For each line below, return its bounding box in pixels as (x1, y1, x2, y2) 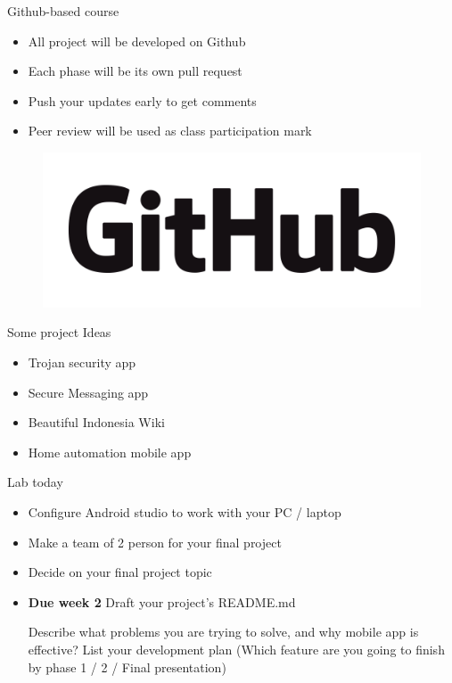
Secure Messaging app (28, 383, 149, 401)
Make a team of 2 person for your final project (28, 532, 282, 551)
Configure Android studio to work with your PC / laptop (28, 502, 341, 521)
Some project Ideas (7, 323, 111, 341)
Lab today (7, 473, 63, 491)
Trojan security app (28, 352, 136, 371)
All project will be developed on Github (28, 31, 246, 50)
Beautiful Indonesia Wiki (28, 413, 165, 432)
